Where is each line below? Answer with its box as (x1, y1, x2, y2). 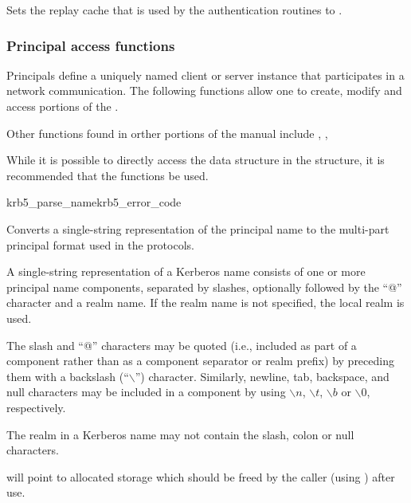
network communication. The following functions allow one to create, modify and (6, 82, 402, 99)
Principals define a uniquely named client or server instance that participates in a (6, 66, 405, 83)
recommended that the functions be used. (6, 167, 209, 183)
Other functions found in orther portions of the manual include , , (6, 124, 328, 141)
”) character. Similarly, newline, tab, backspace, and (135, 367, 389, 384)
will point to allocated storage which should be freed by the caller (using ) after (6, 468, 395, 485)
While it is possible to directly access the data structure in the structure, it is (6, 151, 385, 168)
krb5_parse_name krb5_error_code (6, 194, 182, 210)
